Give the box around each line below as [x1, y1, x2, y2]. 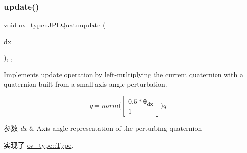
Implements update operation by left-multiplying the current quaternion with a [4, 69, 244, 79]
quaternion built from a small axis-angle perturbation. [4, 78, 167, 89]
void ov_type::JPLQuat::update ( [4, 20, 106, 30]
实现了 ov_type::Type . [4, 139, 74, 150]
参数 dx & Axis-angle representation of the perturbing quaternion [4, 123, 202, 133]
